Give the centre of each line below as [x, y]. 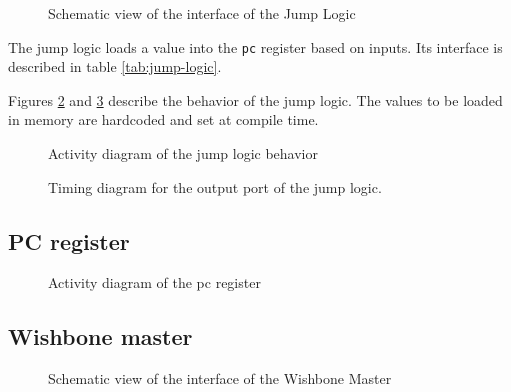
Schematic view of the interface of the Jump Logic [202, 13]
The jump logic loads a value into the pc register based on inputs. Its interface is [255, 46]
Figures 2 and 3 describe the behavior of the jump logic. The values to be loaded [255, 99]
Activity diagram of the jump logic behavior [183, 153]
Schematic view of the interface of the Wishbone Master [220, 378]
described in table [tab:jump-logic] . [115, 66]
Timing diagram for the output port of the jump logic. [215, 186]
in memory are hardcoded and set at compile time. [163, 119]
